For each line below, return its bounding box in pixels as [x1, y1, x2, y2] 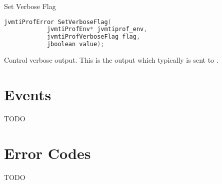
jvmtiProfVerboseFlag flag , [46, 33, 140, 41]
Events [4, 84, 51, 104]
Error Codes [4, 142, 91, 163]
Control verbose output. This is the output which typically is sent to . [4, 55, 218, 65]
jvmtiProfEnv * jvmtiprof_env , [46, 26, 147, 33]
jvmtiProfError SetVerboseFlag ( [4, 18, 111, 26]
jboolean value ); [46, 41, 104, 48]
